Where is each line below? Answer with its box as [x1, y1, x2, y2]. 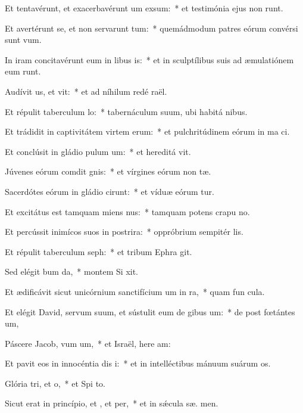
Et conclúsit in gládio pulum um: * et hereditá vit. [5, 145, 191, 157]
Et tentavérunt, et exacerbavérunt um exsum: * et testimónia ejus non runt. [5, 2, 283, 14]
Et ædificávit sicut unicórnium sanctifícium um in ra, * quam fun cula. [5, 285, 265, 297]
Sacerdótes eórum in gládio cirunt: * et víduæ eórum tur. [5, 185, 214, 197]
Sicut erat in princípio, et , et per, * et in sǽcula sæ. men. [5, 397, 218, 409]
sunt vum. [5, 33, 42, 46]
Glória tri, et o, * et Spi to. [5, 377, 105, 389]
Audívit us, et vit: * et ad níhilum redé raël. [5, 85, 167, 97]
